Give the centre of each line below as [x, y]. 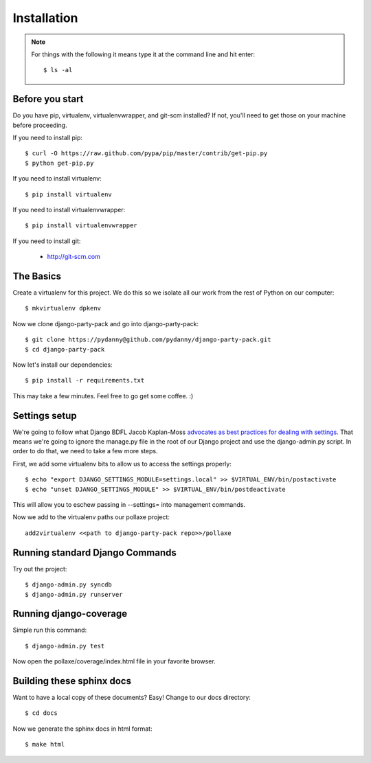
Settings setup [45, 415]
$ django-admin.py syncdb [69, 585]
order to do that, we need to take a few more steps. [85, 451]
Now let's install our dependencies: [63, 365]
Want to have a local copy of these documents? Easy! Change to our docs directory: [132, 698]
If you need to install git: [47, 241]
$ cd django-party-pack [65, 349]
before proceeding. [40, 125]
